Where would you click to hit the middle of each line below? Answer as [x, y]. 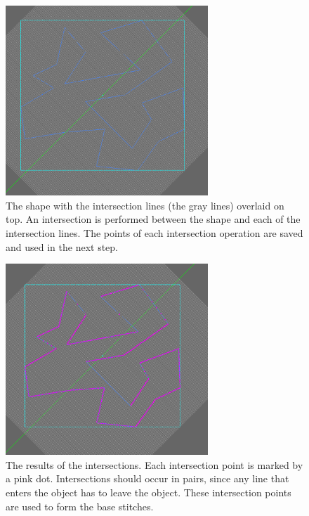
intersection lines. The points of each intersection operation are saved [154, 232]
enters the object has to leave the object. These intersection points [149, 492]
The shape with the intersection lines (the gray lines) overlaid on [145, 205]
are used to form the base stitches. [80, 506]
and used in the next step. [62, 246]
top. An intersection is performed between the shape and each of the [153, 219]
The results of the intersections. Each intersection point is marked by [154, 464]
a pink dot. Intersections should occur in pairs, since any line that [147, 478]
